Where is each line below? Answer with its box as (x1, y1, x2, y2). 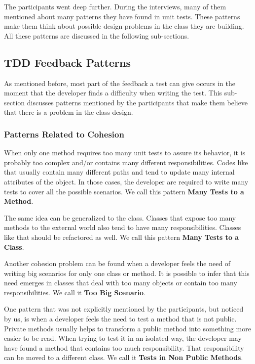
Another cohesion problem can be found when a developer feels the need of (4, 258, 231, 269)
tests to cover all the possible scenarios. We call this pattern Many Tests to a (4, 186, 244, 196)
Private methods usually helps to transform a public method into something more (4, 323, 251, 333)
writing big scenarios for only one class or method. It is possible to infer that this (4, 268, 250, 278)
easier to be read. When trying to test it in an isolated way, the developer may (4, 333, 242, 343)
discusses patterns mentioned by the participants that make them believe (27, 97, 248, 107)
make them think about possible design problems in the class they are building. (4, 21, 244, 31)
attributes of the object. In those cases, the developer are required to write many (4, 176, 249, 186)
